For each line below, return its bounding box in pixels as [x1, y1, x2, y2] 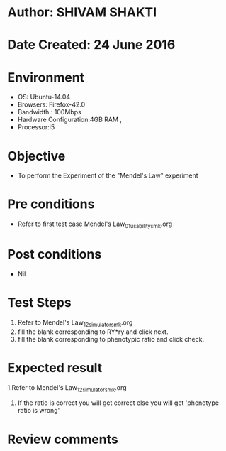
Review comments [7, 431, 118, 447]
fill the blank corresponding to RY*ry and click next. [17, 327, 169, 336]
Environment [7, 69, 85, 85]
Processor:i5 [17, 123, 55, 131]
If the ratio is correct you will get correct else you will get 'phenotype [17, 398, 220, 407]
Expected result [7, 359, 103, 376]
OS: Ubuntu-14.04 [17, 93, 71, 102]
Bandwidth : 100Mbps [17, 108, 81, 116]
